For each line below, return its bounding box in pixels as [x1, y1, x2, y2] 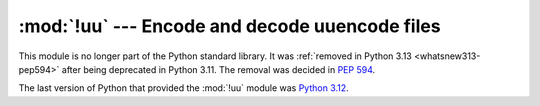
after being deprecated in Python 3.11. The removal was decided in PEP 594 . [61, 63, 376, 75]
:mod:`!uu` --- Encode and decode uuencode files [18, 15, 441, 37]
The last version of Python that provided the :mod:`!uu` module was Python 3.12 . [18, 82, 349, 94]
